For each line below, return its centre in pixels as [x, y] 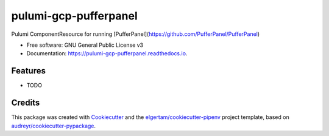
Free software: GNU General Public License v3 [85, 45]
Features [28, 71]
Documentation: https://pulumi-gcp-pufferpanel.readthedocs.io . [107, 53]
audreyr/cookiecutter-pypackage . [54, 126]
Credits [26, 103]
